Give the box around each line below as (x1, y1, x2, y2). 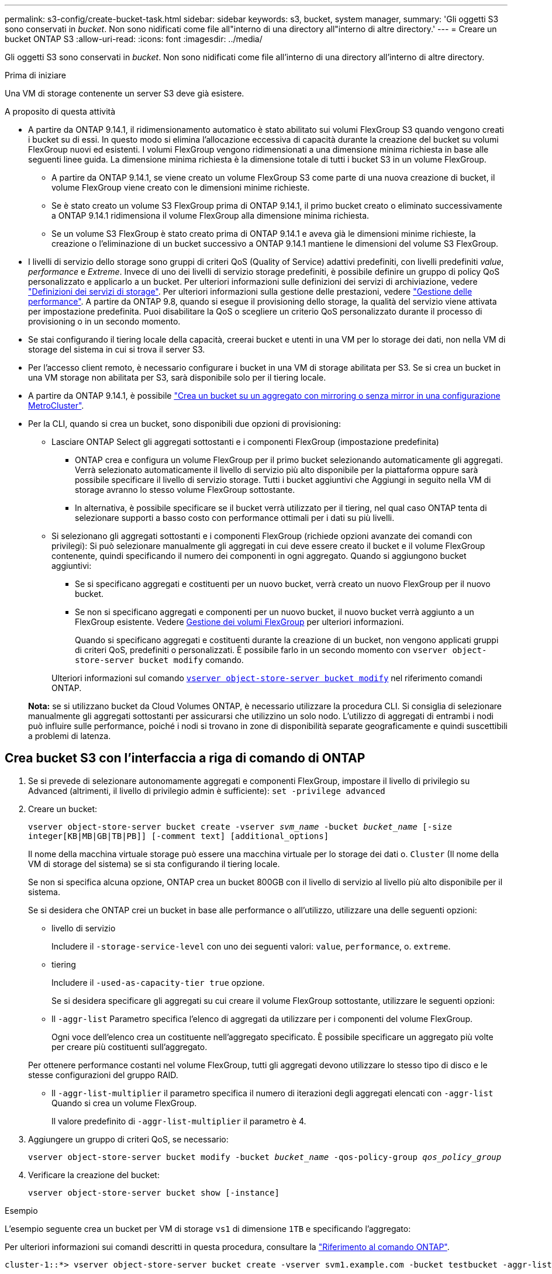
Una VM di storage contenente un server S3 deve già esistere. (5, 88, 244, 98)
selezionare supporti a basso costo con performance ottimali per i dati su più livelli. (75, 513, 395, 523)
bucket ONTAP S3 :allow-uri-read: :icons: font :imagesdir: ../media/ (5, 34, 263, 44)
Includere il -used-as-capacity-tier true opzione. (51, 977, 265, 988)
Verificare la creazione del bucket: (28, 1169, 160, 1180)
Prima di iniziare (5, 70, 66, 80)
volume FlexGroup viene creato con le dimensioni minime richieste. (51, 182, 310, 192)
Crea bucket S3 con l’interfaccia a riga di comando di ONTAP (5, 751, 365, 766)
